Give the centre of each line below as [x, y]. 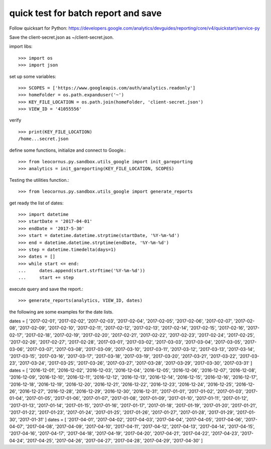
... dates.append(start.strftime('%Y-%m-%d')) [82, 271]
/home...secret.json [43, 139]
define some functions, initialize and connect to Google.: [68, 150]
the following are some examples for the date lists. [61, 312]
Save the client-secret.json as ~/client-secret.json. [61, 37]
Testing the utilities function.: [39, 180]
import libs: [21, 46]
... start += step [46, 278]
